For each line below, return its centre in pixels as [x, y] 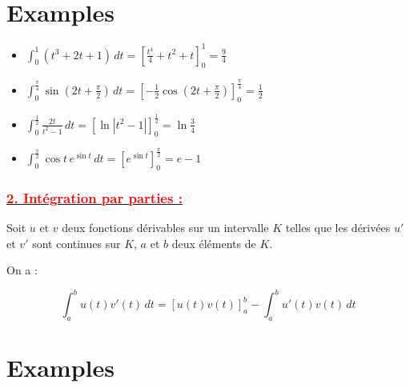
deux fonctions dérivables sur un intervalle [165, 228]
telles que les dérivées [338, 228]
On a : [22, 270]
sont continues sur [76, 243]
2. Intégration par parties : [94, 197]
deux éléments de [214, 243]
